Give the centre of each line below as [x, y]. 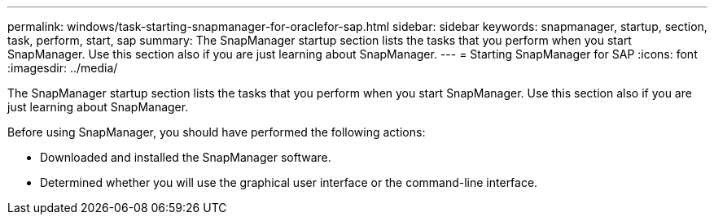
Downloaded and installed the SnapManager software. [186, 157]
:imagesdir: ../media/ [63, 68]
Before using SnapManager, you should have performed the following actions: [217, 132]
